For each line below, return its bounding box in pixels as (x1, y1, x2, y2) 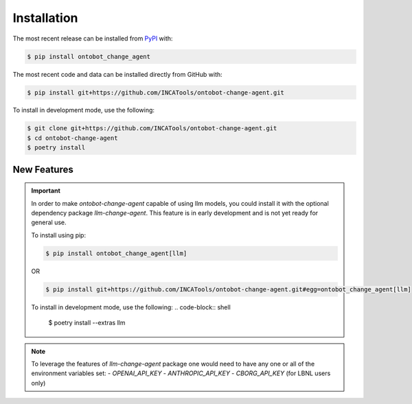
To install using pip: (31, 230, 86, 239)
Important (31, 187, 61, 195)
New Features (12, 163, 73, 175)
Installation (12, 10, 78, 25)
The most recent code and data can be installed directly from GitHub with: (12, 70, 222, 78)
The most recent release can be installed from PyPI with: (12, 34, 173, 43)
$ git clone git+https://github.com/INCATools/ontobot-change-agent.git (27, 124, 277, 132)
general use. (31, 218, 67, 226)
